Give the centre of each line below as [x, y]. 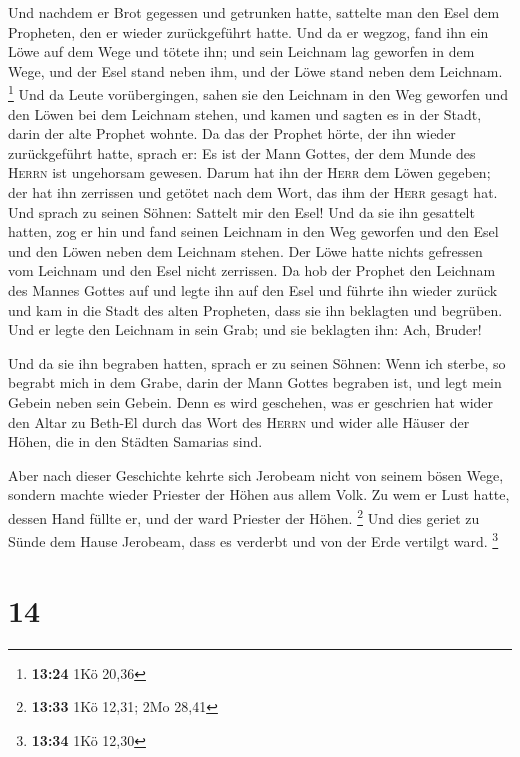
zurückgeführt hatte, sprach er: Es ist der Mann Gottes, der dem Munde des [242, 152]
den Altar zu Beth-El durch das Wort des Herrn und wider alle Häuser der [239, 421]
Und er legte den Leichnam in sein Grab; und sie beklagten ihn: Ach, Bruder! [245, 329]
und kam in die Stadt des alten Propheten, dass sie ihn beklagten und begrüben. [255, 309]
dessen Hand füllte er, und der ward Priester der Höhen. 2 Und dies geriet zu [244, 516]
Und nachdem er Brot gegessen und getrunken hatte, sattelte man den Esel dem [254, 12]
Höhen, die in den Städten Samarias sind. [135, 441]
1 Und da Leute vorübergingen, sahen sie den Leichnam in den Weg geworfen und [258, 93]
